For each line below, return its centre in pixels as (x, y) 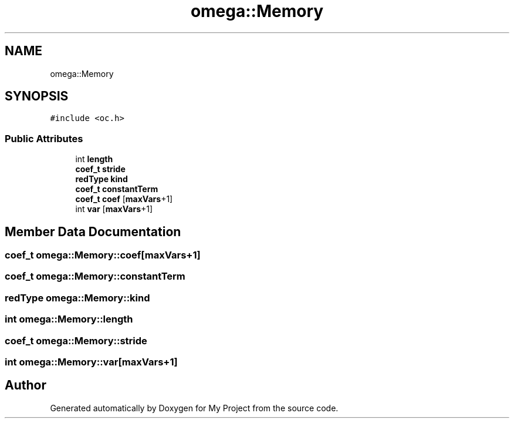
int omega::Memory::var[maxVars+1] (91, 362)
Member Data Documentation (93, 231)
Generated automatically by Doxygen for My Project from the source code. (194, 408)
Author (26, 385)
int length (94, 159)
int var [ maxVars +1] (114, 209)
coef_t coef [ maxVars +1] (124, 199)
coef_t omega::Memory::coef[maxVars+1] (103, 255)
